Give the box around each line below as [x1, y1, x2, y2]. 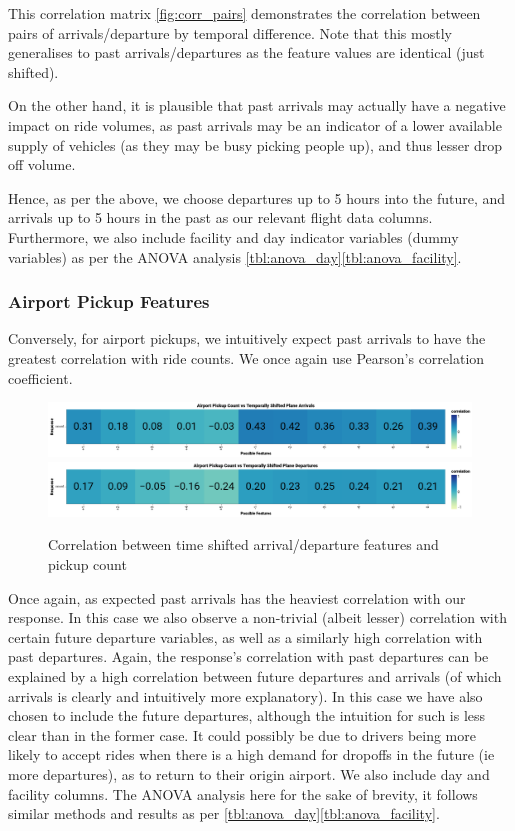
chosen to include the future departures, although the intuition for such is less [8, 705, 486, 726]
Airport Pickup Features [8, 289, 210, 314]
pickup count [48, 554, 127, 575]
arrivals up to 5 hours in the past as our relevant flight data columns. [8, 207, 433, 228]
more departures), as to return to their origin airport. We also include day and [8, 763, 490, 784]
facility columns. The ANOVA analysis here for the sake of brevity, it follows [8, 783, 478, 804]
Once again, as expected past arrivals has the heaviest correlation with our [8, 587, 466, 608]
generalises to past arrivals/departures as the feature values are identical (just [8, 42, 485, 63]
